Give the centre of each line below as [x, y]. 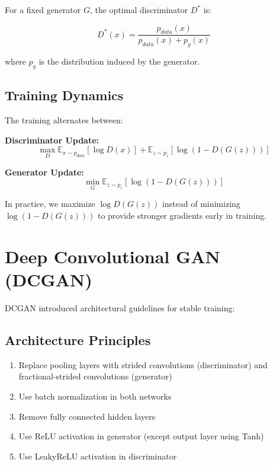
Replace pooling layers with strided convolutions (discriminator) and [143, 364]
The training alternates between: [64, 120]
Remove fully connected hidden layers [87, 416]
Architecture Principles [78, 339]
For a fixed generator [43, 9]
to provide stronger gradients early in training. [182, 216]
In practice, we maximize [50, 204]
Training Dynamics [64, 95]
